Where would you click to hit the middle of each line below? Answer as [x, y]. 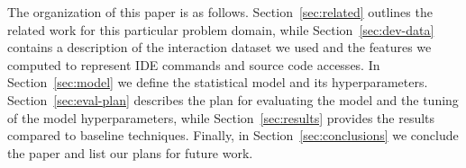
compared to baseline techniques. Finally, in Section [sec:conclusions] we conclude [233, 135]
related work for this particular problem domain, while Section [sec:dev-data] [221, 29]
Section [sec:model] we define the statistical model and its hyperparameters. [218, 82]
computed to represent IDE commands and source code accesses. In [194, 64]
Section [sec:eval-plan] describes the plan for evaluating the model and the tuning [233, 99]
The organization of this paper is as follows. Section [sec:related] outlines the [220, 12]
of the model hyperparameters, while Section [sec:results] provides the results [221, 117]
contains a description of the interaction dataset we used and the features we [219, 47]
